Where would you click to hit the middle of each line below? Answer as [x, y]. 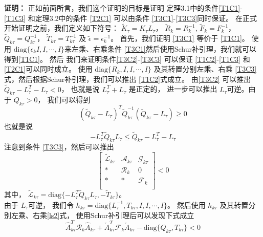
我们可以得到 [69, 100]
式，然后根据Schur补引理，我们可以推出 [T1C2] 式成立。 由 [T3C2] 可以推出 [128, 79]
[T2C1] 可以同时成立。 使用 [48, 69]
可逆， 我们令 [51, 204]
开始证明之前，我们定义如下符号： [61, 28]
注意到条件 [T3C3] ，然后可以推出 [59, 147]
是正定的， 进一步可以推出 [173, 89]
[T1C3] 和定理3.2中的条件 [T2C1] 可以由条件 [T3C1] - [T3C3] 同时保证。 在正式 [130, 18]
